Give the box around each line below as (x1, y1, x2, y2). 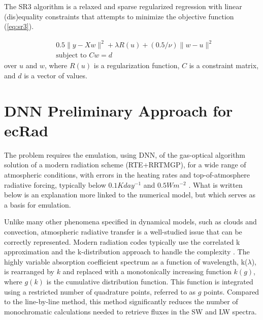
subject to (56, 52, 87, 60)
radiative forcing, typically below (4, 179, 106, 190)
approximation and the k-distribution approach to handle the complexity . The (4, 246, 250, 257)
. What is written (188, 179, 243, 190)
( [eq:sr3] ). (4, 21, 34, 32)
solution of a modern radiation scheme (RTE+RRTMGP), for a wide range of (4, 159, 246, 170)
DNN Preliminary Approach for (4, 100, 233, 121)
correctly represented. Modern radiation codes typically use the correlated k (4, 236, 240, 247)
